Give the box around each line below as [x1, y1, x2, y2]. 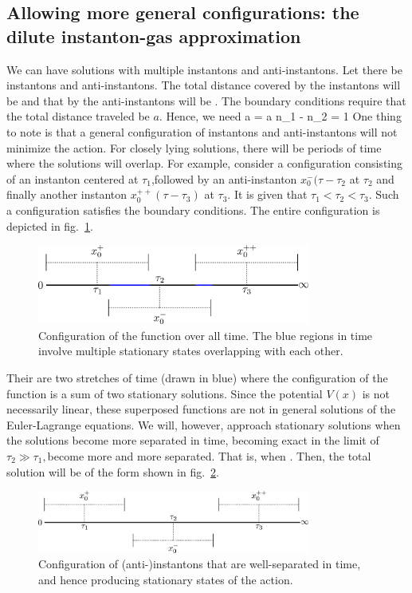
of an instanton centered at [6, 170, 139, 187]
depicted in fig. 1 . [6, 217, 93, 234]
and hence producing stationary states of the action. [38, 571, 293, 587]
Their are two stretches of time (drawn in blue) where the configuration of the [6, 369, 388, 385]
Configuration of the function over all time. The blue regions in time [38, 326, 373, 343]
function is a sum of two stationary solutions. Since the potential [6, 385, 323, 401]
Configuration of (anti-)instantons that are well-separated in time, [38, 555, 361, 572]
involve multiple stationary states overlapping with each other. [38, 342, 343, 359]
